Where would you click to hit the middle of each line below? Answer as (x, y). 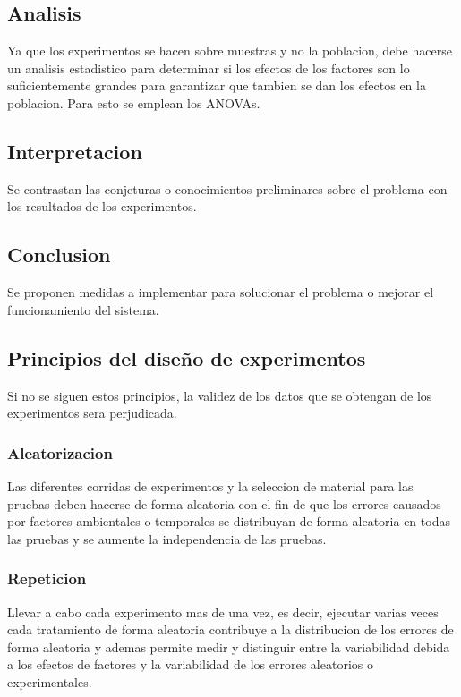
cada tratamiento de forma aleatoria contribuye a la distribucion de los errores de (230, 629)
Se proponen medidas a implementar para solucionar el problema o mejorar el (221, 292)
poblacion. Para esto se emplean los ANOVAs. (134, 102)
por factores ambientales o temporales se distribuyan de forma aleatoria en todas (229, 521)
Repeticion (47, 578)
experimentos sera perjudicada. (92, 413)
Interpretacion (75, 151)
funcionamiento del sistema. (83, 309)
